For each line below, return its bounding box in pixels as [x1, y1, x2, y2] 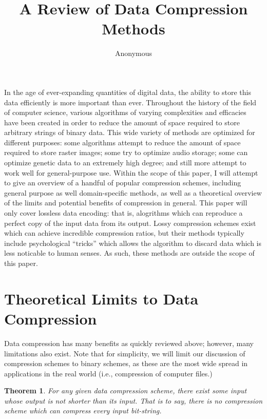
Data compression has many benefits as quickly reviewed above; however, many [4, 337, 254, 348]
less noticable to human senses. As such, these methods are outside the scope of [4, 247, 255, 258]
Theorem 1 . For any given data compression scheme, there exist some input [4, 385, 247, 396]
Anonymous [115, 48, 152, 59]
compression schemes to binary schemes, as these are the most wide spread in [4, 358, 248, 369]
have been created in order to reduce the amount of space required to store [4, 117, 240, 127]
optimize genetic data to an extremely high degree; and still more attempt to [4, 157, 246, 168]
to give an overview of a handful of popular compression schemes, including [4, 177, 241, 188]
